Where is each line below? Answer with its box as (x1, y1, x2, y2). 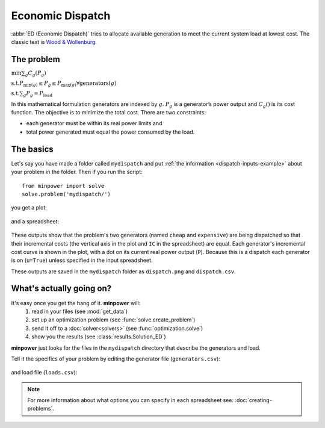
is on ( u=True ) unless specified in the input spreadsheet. (11, 256, 153, 264)
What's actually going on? (11, 284, 112, 294)
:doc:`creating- (235, 397, 272, 404)
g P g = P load (23, 90, 53, 98)
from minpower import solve (22, 182, 105, 189)
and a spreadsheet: (11, 217, 60, 225)
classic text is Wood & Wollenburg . (11, 38, 97, 45)
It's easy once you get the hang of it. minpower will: (11, 299, 141, 306)
